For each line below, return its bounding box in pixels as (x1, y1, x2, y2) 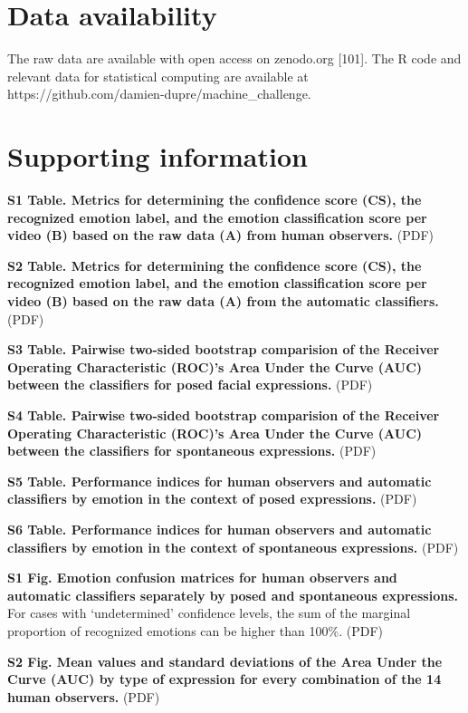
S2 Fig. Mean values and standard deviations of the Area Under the (7, 651, 443, 670)
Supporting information (7, 138, 308, 175)
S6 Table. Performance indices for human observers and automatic (7, 519, 432, 538)
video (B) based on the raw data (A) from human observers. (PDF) (7, 226, 434, 245)
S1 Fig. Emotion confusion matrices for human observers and (7, 568, 397, 587)
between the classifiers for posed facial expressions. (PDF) (7, 375, 373, 394)
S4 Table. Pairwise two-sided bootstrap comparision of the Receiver (7, 405, 440, 424)
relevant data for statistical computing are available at (7, 66, 309, 85)
